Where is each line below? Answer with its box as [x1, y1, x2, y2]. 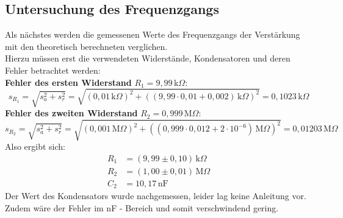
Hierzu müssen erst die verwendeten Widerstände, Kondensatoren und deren [5, 52, 291, 65]
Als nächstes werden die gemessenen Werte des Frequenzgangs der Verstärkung [5, 28, 300, 41]
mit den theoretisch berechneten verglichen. [5, 40, 168, 52]
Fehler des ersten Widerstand [5, 76, 132, 88]
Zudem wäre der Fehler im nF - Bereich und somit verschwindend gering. [5, 202, 279, 214]
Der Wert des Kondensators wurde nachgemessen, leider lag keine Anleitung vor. [5, 189, 306, 202]
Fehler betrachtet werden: [5, 63, 101, 76]
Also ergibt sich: [5, 140, 65, 153]
